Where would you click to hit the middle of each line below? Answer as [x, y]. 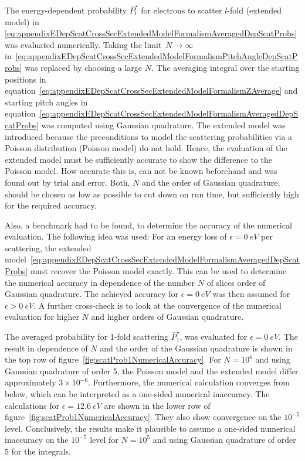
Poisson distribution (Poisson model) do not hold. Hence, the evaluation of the [146, 148]
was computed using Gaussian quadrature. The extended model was [163, 124]
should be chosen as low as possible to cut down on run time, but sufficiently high [152, 194]
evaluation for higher [42, 317]
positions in [26, 79]
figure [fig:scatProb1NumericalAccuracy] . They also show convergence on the [143, 417]
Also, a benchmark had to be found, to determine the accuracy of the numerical [148, 225]
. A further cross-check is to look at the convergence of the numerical [157, 305]
